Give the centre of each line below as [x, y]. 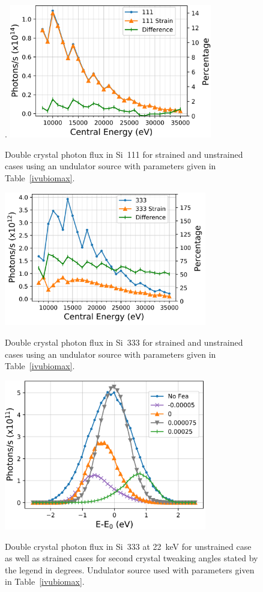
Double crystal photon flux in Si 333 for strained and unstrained [124, 342]
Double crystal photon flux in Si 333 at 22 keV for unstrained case [128, 546]
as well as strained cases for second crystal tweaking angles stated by [131, 558]
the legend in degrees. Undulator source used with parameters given [130, 569]
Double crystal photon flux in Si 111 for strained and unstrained [124, 154]
